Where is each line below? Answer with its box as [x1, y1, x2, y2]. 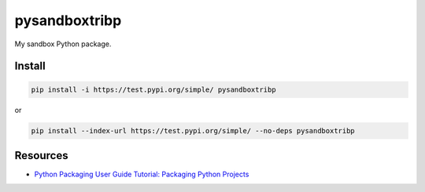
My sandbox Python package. [14, 39, 112, 49]
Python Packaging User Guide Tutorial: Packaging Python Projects [34, 169, 249, 179]
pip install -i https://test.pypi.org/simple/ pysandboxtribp [31, 85, 276, 94]
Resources [14, 149, 68, 162]
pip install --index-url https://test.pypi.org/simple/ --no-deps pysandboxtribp [31, 126, 356, 135]
